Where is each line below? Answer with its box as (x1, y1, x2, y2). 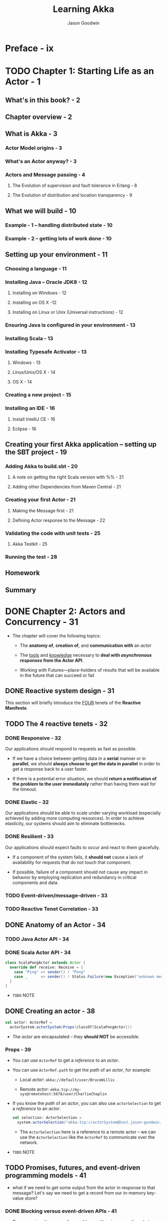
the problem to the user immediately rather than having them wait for (12, 781, 156, 787)
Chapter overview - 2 (5, 113, 73, 121)
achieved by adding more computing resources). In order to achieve (5, 815, 145, 821)
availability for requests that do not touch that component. (12, 859, 132, 865)
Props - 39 (5, 1046, 31, 1053)
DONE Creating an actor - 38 (5, 1007, 95, 1015)
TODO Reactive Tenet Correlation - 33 (5, 905, 98, 912)
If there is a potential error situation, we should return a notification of (12, 776, 157, 782)
